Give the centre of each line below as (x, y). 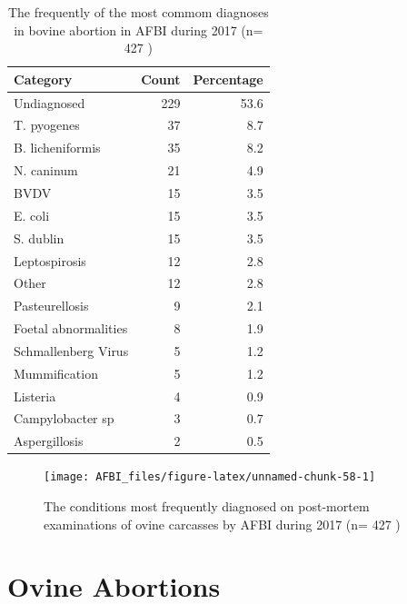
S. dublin (39, 238)
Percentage (228, 79)
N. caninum (46, 170)
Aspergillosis (49, 441)
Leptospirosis (50, 260)
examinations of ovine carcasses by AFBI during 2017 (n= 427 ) (222, 524)
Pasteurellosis (51, 306)
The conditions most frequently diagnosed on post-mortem (207, 506)
